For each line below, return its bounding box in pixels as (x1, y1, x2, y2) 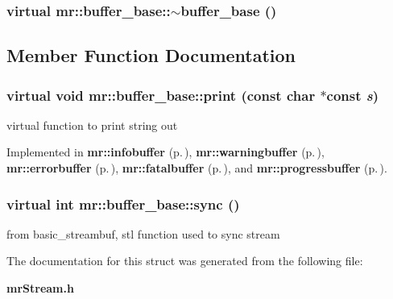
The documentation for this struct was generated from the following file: (6, 252, 363, 269)
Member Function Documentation (6, 43, 296, 68)
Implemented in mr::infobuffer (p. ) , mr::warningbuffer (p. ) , (6, 143, 325, 160)
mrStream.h (6, 280, 74, 297)
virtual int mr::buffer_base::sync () (6, 193, 240, 214)
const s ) (326, 85, 379, 105)
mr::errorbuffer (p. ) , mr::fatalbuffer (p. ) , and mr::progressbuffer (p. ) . (6, 160, 387, 176)
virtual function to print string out (6, 116, 178, 133)
